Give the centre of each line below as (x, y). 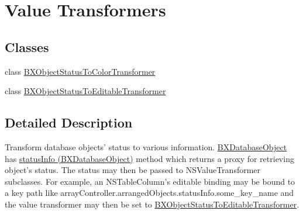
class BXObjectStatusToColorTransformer (80, 71)
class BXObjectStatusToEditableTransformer (85, 91)
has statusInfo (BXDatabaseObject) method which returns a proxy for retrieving (149, 158)
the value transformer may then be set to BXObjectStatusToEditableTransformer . (152, 204)
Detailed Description (69, 122)
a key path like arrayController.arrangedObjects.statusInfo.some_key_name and (149, 193)
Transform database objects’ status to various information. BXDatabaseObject (146, 146)
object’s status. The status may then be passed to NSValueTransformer (133, 170)
